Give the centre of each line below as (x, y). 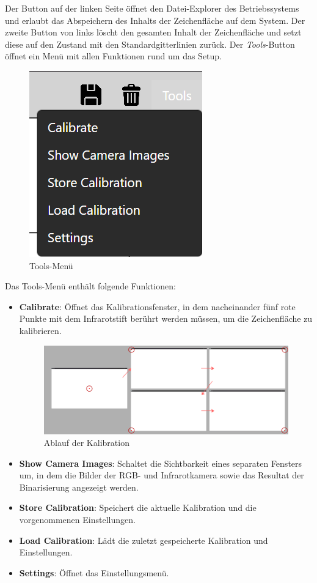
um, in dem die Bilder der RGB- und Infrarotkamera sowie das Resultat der (162, 475)
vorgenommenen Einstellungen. (77, 520)
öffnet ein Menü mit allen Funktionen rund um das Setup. (114, 56)
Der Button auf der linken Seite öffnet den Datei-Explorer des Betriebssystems (152, 8)
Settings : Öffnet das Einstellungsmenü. (94, 572)
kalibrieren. (40, 330)
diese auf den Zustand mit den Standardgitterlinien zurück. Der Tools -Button (150, 44)
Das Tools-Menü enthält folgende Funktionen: (90, 286)
